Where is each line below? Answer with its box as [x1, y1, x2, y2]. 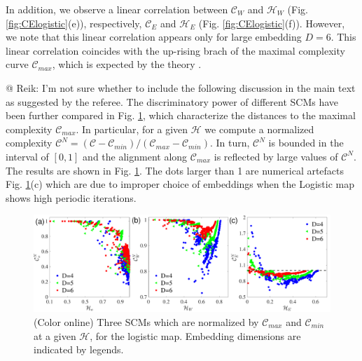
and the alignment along [83, 149, 188, 163]
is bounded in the [268, 135, 344, 150]
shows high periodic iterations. [6, 190, 137, 205]
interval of [6, 149, 49, 163]
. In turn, [209, 135, 250, 150]
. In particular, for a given [76, 121, 188, 136]
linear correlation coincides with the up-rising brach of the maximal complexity [6, 43, 345, 57]
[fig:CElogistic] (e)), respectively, [6, 15, 142, 30]
